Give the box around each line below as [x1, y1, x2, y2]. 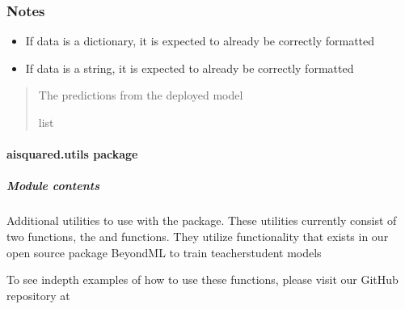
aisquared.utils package [6, 146, 138, 163]
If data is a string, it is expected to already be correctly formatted [25, 59, 354, 76]
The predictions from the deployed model [38, 87, 243, 104]
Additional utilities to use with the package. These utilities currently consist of [6, 212, 397, 229]
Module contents [6, 177, 99, 194]
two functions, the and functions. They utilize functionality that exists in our [6, 227, 389, 244]
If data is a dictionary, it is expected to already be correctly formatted [25, 32, 375, 49]
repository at [6, 286, 70, 303]
